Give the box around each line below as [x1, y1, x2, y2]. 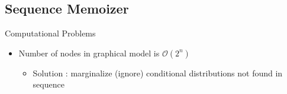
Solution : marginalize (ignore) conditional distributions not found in [33, 66, 283, 79]
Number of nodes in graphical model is [18, 46, 160, 59]
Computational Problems [5, 27, 96, 39]
